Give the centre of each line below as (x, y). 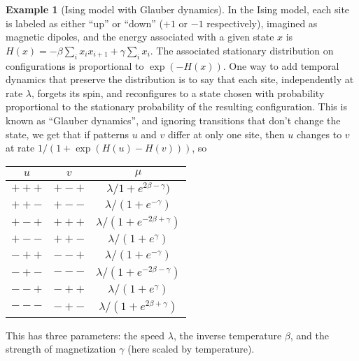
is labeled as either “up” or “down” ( (84, 23)
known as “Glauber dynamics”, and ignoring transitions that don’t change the (173, 120)
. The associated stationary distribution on (242, 50)
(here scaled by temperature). (191, 349)
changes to (319, 134)
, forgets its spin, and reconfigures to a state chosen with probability (178, 93)
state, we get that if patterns (67, 134)
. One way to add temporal (281, 65)
